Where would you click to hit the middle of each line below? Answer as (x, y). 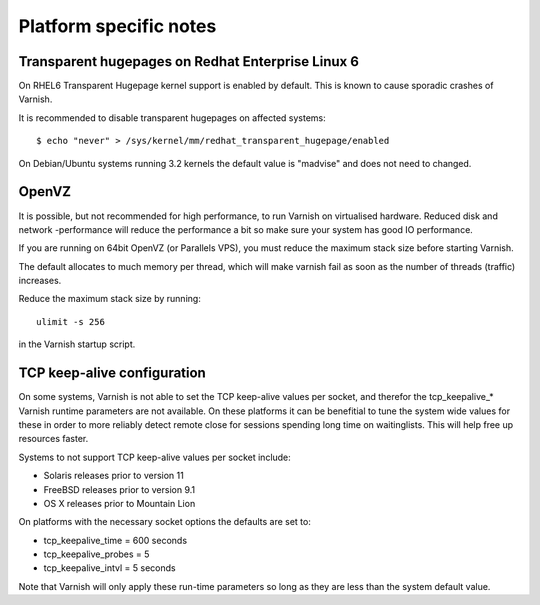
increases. (40, 281)
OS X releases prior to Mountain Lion (119, 503)
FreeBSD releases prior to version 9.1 (119, 489)
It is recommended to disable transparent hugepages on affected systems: (172, 117)
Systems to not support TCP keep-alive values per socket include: (155, 457)
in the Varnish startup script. (77, 344)
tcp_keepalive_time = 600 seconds (115, 540)
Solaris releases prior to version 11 (113, 476)
